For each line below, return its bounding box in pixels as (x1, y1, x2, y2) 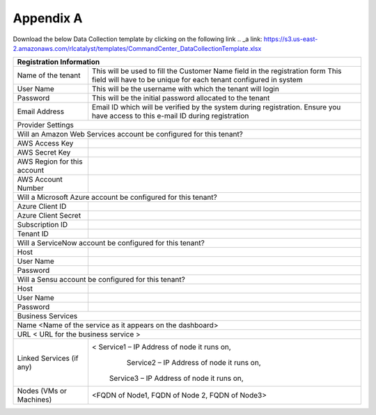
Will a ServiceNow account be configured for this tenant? (17, 238, 205, 248)
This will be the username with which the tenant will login (91, 84, 280, 94)
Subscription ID (17, 220, 68, 230)
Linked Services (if (17, 354, 79, 363)
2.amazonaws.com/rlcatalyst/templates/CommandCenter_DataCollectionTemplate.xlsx (13, 44, 262, 52)
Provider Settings (17, 120, 75, 130)
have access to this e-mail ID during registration (91, 111, 249, 121)
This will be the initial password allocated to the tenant (91, 93, 270, 103)
